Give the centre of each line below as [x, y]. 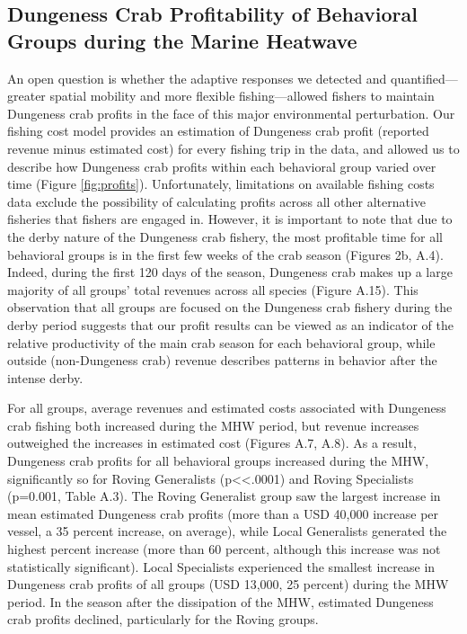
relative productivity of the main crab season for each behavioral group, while [221, 342]
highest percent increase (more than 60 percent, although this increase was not [224, 549]
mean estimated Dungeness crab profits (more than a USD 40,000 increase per [223, 513]
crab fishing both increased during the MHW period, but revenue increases [213, 425]
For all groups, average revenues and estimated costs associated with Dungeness [227, 408]
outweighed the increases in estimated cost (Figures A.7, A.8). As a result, [212, 443]
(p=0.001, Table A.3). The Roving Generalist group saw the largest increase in [224, 496]
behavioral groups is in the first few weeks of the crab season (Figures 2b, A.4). [225, 254]
